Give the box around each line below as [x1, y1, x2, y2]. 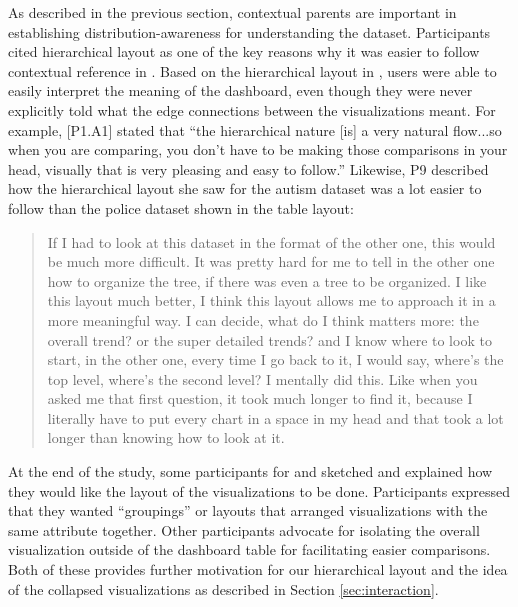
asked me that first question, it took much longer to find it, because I [47, 388, 473, 409]
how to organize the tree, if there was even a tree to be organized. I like [47, 270, 487, 291]
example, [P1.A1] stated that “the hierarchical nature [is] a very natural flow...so [8, 119, 502, 140]
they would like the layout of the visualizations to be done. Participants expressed [8, 480, 510, 501]
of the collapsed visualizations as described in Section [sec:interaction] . [8, 578, 439, 599]
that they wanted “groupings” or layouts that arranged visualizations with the [8, 500, 488, 521]
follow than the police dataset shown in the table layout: [8, 197, 354, 218]
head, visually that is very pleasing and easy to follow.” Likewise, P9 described [8, 158, 489, 179]
